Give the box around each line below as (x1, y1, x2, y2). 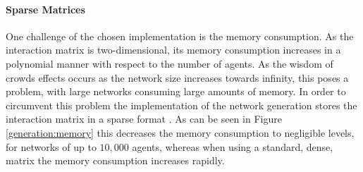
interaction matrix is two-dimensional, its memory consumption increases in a (6, 42, 341, 57)
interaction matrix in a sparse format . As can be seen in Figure (6, 111, 282, 126)
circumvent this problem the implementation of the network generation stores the (6, 97, 357, 112)
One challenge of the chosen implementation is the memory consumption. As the (6, 28, 354, 43)
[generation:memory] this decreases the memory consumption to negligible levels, (6, 125, 355, 140)
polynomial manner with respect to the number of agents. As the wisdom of (6, 56, 333, 70)
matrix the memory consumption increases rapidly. (6, 153, 225, 168)
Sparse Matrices (6, 1, 85, 16)
